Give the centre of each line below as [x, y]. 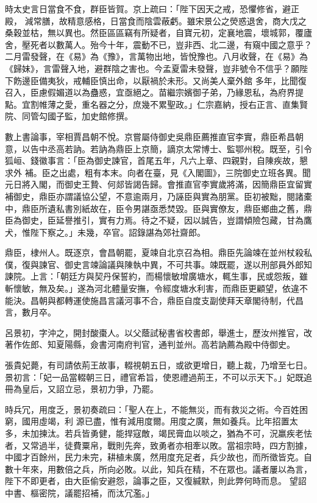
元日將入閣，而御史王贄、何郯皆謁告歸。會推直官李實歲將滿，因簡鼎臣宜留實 [158, 184]
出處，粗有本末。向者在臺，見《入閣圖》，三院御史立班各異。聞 [185, 172]
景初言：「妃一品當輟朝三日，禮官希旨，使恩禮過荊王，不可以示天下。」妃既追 [158, 377]
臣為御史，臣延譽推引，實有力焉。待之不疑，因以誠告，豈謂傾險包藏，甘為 [154, 220]
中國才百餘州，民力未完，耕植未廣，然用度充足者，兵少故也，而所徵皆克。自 [158, 457]
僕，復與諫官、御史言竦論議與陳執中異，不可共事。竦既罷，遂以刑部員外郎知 [158, 264]
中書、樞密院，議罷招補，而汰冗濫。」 [80, 492]
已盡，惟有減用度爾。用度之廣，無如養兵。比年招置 [187, 421]
